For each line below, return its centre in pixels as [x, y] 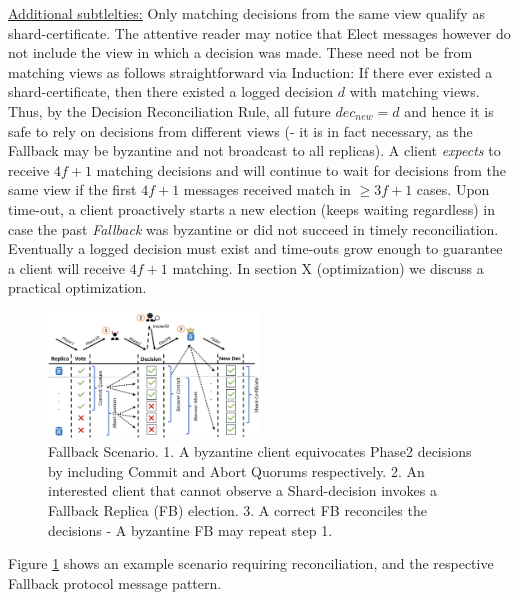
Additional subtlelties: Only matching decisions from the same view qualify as [246, 13]
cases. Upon [453, 189]
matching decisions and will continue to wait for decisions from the [301, 169]
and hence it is [449, 110]
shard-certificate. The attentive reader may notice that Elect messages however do [259, 32]
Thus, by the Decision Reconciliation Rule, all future [169, 110]
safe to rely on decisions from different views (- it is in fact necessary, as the [240, 130]
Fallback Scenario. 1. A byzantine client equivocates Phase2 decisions [260, 451]
